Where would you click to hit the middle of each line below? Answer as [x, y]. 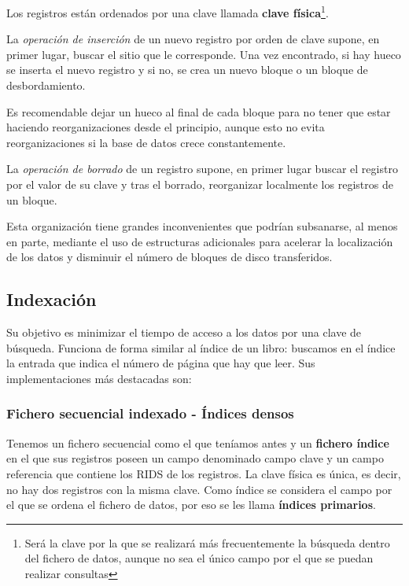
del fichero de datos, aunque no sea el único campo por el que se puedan [199, 558]
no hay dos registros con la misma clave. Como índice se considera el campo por [199, 489]
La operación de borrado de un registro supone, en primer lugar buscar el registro [202, 169]
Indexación [52, 299]
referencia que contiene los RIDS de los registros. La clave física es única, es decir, [204, 473]
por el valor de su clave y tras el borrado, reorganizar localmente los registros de [200, 184]
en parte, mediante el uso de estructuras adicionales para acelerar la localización [200, 241]
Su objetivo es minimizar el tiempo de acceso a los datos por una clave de [184, 332]
